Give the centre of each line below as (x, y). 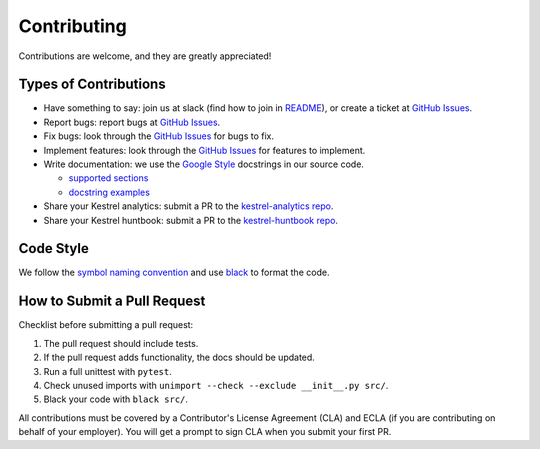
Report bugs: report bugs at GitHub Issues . (132, 122)
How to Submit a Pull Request (112, 301)
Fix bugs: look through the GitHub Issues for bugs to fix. (159, 136)
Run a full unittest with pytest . (107, 371)
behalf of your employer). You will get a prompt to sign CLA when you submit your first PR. (205, 432)
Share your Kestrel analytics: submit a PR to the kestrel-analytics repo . (188, 206)
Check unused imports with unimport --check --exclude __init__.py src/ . (216, 385)
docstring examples (109, 192)
